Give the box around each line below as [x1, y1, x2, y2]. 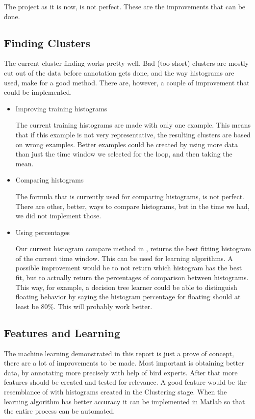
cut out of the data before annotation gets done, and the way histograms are [4, 67, 234, 78]
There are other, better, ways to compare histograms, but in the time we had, [15, 201, 250, 211]
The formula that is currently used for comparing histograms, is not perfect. [15, 191, 244, 201]
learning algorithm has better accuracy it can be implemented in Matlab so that [4, 396, 245, 406]
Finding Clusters [4, 35, 91, 50]
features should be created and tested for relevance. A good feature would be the [4, 377, 247, 387]
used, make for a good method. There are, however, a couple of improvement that [4, 77, 250, 87]
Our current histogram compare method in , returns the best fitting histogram [15, 243, 251, 254]
